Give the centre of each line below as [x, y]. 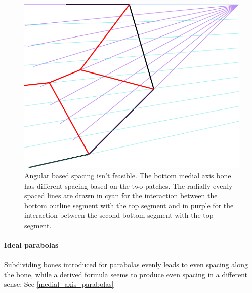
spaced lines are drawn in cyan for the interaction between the [121, 195]
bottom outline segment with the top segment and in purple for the [129, 205]
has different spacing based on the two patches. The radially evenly [129, 185]
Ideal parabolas [31, 245]
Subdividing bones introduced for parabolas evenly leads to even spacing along [126, 264]
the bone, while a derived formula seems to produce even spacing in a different [126, 274]
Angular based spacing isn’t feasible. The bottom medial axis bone [128, 175]
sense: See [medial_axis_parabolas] [59, 284]
